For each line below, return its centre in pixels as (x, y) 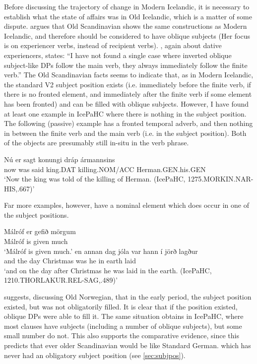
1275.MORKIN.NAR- (221, 179)
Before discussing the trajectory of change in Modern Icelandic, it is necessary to (127, 6)
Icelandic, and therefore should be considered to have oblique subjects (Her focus (127, 35)
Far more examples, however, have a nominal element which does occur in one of (127, 205)
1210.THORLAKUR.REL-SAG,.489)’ (61, 280)
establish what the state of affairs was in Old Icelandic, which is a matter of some (128, 16)
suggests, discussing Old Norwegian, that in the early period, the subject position (128, 297)
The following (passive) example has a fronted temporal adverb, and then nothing (128, 123)
